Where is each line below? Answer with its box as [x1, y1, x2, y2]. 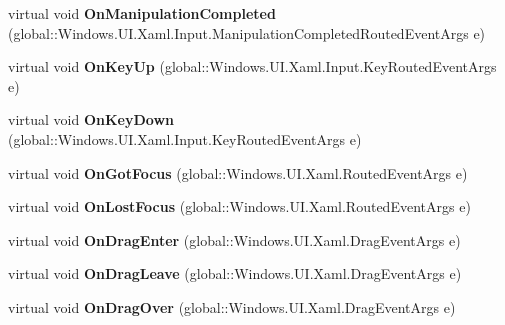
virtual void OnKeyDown [8, 109, 174, 130]
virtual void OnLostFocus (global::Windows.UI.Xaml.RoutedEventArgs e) [8, 196, 471, 217]
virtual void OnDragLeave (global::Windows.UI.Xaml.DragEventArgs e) [8, 263, 462, 284]
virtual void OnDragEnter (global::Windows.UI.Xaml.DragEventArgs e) [8, 229, 461, 250]
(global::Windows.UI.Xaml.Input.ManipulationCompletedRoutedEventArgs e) [8, 22, 486, 43]
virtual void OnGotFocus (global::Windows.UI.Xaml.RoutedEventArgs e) [8, 162, 468, 183]
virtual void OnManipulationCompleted [8, 3, 276, 23]
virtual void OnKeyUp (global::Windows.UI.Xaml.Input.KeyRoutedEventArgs [8, 56, 497, 77]
